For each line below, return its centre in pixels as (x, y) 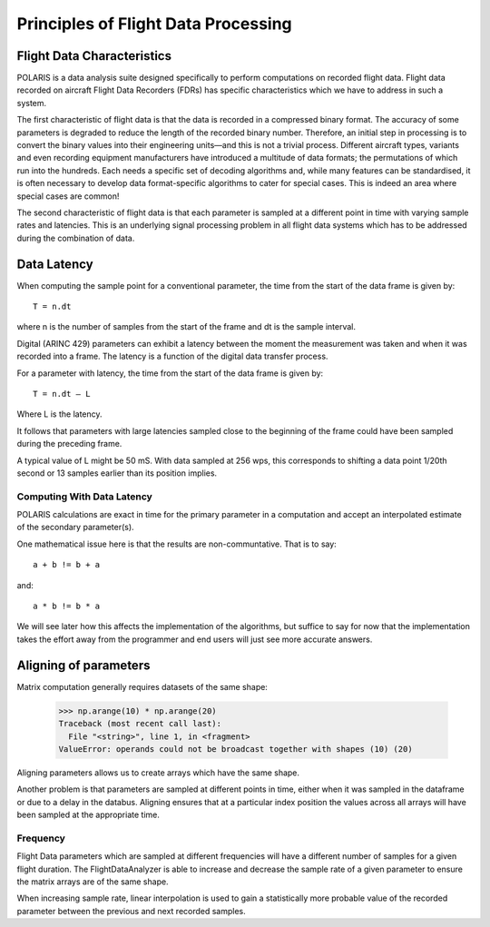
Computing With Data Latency (85, 497)
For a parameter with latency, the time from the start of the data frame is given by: (170, 373)
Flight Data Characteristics (94, 56)
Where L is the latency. (60, 414)
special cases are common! (68, 196)
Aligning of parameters (83, 665)
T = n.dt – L (62, 394)
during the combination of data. (76, 238)
